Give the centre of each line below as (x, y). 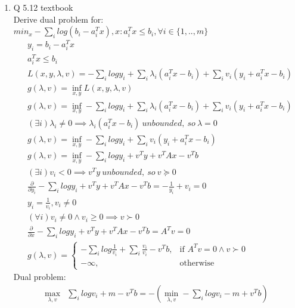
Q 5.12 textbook (43, 7)
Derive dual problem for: (58, 19)
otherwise (197, 264)
